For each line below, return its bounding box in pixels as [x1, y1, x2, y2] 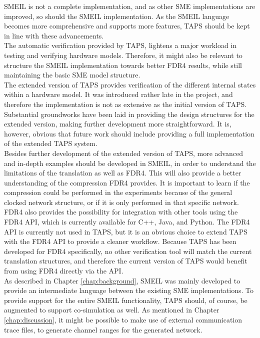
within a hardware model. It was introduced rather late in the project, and [4, 89, 233, 99]
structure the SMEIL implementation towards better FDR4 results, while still [4, 59, 242, 70]
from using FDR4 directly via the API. [4, 265, 123, 276]
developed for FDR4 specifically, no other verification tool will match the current [4, 245, 252, 256]
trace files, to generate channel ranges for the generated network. [4, 324, 202, 334]
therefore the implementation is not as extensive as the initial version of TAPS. [4, 98, 247, 109]
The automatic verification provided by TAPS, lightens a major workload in [4, 40, 237, 50]
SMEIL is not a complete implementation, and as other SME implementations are [4, 1, 255, 11]
